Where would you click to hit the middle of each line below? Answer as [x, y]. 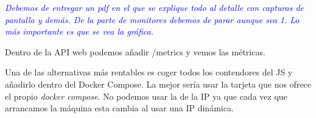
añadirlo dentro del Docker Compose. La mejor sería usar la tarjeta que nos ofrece [158, 84]
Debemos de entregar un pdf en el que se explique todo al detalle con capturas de [155, 7]
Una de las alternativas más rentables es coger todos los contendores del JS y [149, 72]
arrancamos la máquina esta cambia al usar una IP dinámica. [119, 108]
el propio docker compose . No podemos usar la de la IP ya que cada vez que [146, 96]
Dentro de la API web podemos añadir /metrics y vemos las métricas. [135, 51]
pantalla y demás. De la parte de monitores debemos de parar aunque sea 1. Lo [152, 19]
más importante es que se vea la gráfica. [79, 31]
